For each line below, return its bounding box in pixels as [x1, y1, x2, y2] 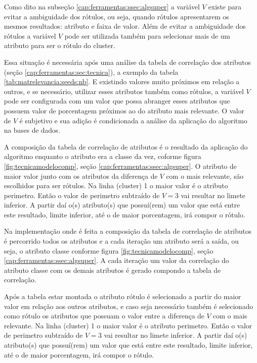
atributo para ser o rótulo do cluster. [4, 40, 116, 51]
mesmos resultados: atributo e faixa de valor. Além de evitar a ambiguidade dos [4, 21, 246, 31]
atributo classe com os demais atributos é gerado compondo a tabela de [4, 264, 221, 275]
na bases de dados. [4, 125, 60, 135]
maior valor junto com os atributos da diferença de [4, 170, 158, 181]
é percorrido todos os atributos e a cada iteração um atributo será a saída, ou [4, 236, 239, 246]
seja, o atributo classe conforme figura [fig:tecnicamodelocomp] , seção [4, 245, 214, 256]
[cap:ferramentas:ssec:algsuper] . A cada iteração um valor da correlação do [4, 255, 229, 265]
